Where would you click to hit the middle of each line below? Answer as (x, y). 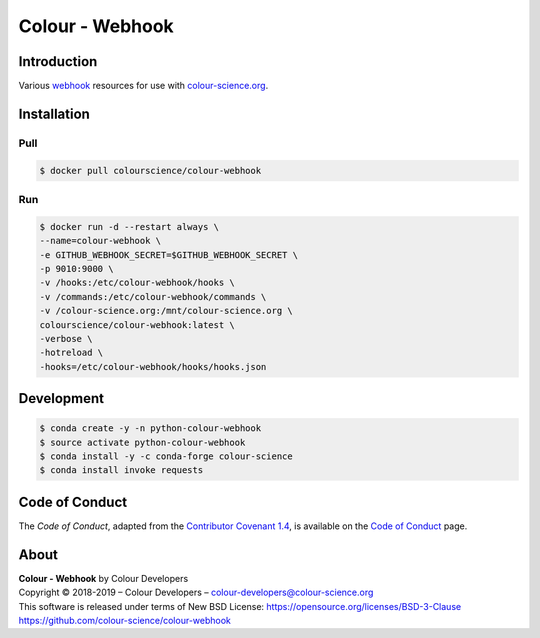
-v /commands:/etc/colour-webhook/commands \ (153, 296)
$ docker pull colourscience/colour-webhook (150, 170)
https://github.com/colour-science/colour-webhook (125, 621)
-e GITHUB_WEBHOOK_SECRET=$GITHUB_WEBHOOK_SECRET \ (169, 254)
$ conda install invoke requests (121, 470)
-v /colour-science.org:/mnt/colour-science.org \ (166, 311)
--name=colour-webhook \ (100, 241)
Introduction (58, 61)
